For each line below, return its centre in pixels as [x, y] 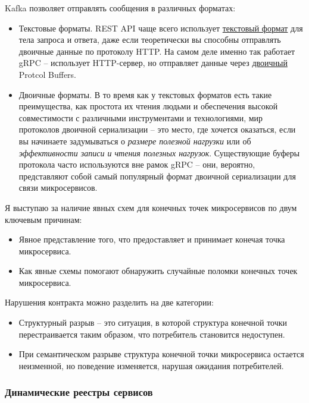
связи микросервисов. [58, 188]
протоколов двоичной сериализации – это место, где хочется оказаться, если [157, 129]
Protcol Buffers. [48, 74]
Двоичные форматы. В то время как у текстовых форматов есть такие [145, 94]
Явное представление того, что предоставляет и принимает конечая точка [152, 239]
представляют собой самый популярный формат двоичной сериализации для [157, 176]
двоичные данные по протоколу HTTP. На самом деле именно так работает [157, 51]
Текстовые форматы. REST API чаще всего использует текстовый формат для [161, 28]
